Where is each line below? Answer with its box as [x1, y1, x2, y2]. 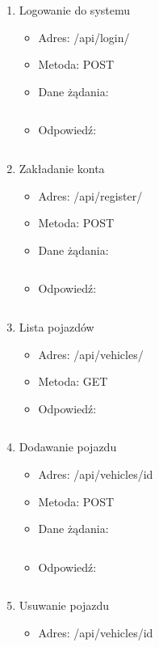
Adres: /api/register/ [38, 187, 143, 204]
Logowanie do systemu [19, 2, 131, 18]
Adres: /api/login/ [38, 28, 130, 45]
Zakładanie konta [19, 159, 105, 176]
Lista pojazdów [19, 318, 94, 335]
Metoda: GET [38, 373, 108, 390]
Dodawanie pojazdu [19, 438, 117, 455]
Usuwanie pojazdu [19, 597, 110, 614]
